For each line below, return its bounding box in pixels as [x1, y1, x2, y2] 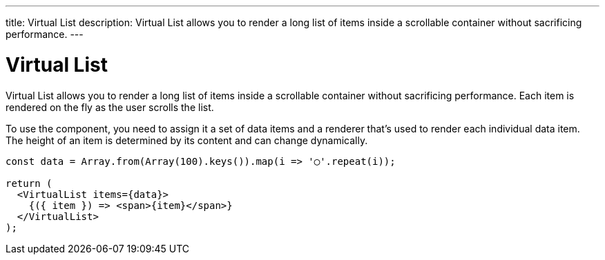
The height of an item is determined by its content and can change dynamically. [6, 134, 368, 146]
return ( [6, 177, 52, 189]
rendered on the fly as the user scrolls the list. [6, 101, 214, 113]
